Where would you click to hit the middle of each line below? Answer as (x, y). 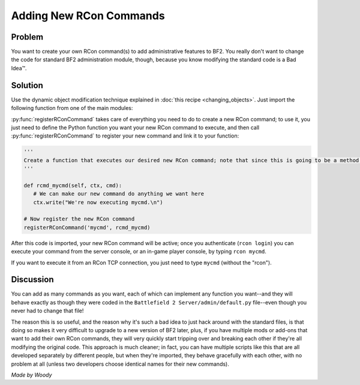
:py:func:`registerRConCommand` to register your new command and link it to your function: (125, 136)
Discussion (32, 280)
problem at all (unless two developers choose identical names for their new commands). (120, 364)
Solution (27, 85)
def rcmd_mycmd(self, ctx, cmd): (73, 185)
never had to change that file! (47, 311)
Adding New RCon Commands (88, 16)
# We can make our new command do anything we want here (119, 194)
